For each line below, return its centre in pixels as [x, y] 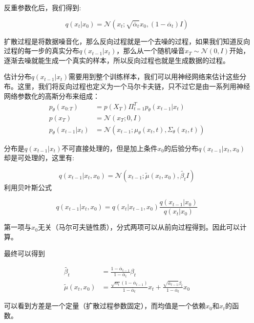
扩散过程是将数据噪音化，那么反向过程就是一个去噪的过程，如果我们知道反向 [127, 41]
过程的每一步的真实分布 [42, 51]
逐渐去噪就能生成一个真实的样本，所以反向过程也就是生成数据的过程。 [117, 60]
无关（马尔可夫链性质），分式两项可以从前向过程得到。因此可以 [139, 227]
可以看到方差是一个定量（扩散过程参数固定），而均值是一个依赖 [105, 306]
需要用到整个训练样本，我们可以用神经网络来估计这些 [154, 76]
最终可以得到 [24, 253]
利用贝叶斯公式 [28, 187]
